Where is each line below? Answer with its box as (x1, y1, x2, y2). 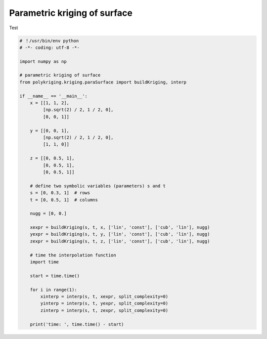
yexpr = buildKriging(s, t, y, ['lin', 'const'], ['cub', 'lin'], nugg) (30, 231, 210, 237)
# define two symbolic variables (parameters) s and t (30, 183, 166, 189)
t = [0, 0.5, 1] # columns (30, 197, 98, 203)
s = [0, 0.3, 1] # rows (30, 190, 90, 196)
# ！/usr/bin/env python (19, 38, 79, 43)
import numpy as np (19, 58, 67, 64)
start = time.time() (30, 273, 80, 279)
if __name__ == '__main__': (19, 93, 88, 99)
